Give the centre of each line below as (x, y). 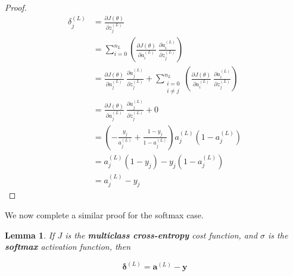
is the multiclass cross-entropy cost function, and (161, 235)
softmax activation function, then (68, 247)
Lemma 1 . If (30, 235)
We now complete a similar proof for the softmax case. (104, 215)
